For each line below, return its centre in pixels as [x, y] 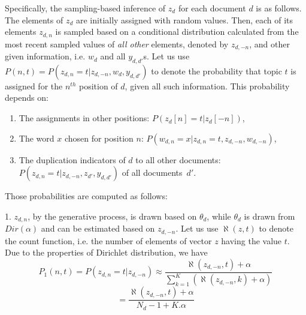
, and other [269, 43]
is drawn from [269, 216]
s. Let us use [166, 56]
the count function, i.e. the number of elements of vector [108, 240]
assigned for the [34, 85]
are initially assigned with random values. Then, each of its [185, 19]
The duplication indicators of [72, 159]
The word [37, 138]
